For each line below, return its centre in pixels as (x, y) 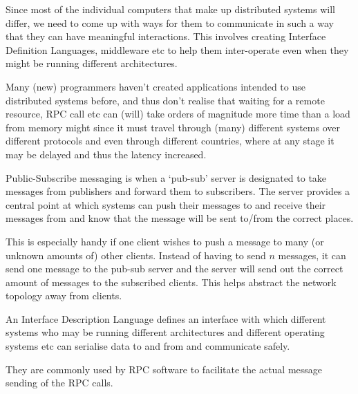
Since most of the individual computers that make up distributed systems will (170, 9)
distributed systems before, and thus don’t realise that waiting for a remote (165, 100)
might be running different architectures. (92, 63)
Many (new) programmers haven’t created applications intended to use (156, 86)
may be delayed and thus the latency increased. (106, 154)
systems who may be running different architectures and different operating (165, 332)
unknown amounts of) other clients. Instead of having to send (136, 255)
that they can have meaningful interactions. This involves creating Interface (166, 36)
